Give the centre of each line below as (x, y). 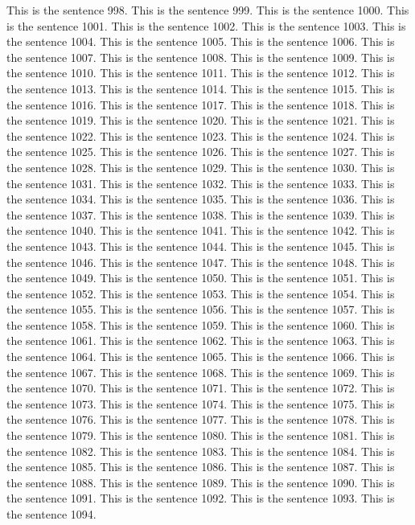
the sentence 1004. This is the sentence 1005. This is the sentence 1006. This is (201, 41)
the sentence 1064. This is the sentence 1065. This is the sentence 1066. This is (201, 357)
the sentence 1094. (51, 514)
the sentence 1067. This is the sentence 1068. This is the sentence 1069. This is (201, 372)
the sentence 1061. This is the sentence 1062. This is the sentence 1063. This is (201, 340)
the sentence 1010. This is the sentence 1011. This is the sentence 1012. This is (201, 73)
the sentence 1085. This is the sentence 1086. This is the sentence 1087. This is (201, 467)
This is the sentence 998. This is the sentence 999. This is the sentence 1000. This (208, 10)
